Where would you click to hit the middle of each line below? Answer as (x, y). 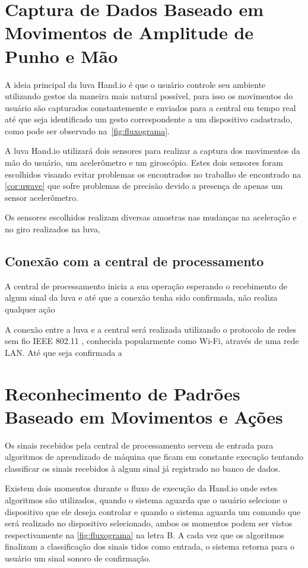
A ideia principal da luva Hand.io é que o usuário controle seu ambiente (135, 84)
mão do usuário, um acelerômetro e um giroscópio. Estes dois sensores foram (144, 162)
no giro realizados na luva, (53, 229)
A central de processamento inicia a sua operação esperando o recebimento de (146, 285)
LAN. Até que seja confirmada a (63, 352)
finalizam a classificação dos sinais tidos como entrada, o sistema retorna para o (150, 546)
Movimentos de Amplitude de (129, 32)
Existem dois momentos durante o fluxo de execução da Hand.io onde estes (141, 488)
